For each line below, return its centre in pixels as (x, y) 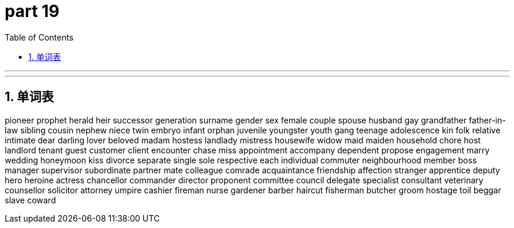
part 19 (32, 11)
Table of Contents (39, 37)
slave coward (31, 200)
